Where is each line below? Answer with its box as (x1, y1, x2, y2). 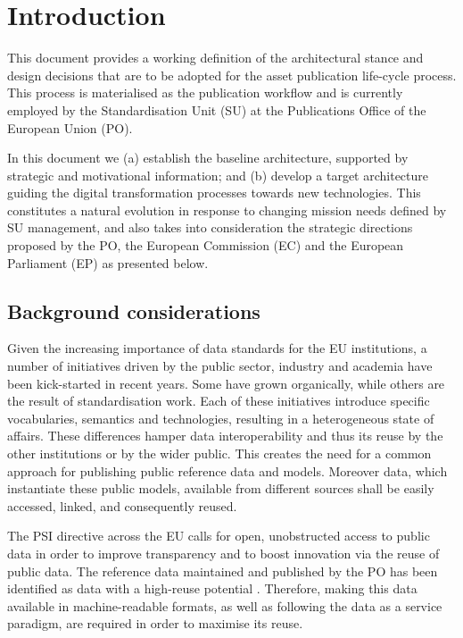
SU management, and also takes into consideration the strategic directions (7, 218, 413, 237)
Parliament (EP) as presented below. (7, 253, 209, 272)
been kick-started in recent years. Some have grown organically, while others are (7, 374, 445, 392)
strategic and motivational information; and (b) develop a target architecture (7, 165, 429, 184)
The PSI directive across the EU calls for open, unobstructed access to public (7, 526, 430, 545)
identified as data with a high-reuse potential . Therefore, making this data (7, 579, 418, 598)
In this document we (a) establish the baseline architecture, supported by (7, 148, 409, 167)
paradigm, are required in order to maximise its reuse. (7, 614, 303, 633)
